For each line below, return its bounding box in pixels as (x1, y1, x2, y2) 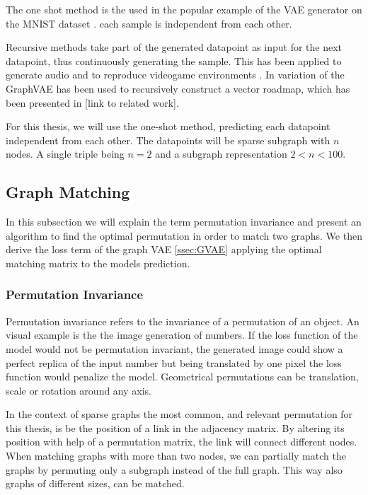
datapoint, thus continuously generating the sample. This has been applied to (6, 53, 342, 68)
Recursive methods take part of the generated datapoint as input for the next (6, 40, 343, 54)
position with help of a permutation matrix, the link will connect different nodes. (6, 434, 357, 449)
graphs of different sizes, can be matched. (6, 476, 185, 491)
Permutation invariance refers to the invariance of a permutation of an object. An (6, 313, 360, 328)
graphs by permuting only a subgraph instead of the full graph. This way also (6, 462, 343, 477)
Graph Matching (6, 181, 130, 203)
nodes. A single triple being (6, 146, 125, 161)
